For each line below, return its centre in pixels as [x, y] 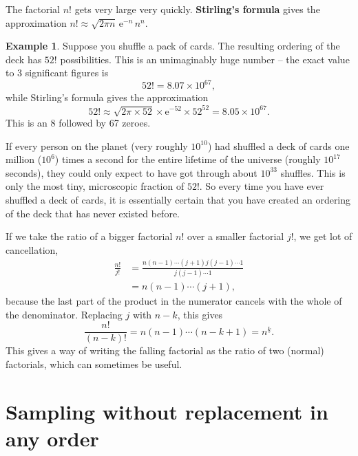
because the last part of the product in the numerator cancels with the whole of [174, 300]
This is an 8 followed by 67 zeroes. [78, 122]
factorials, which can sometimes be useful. [94, 363]
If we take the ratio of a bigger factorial [89, 236]
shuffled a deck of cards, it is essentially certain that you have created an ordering [178, 199]
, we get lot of [323, 236]
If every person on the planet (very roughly [97, 145]
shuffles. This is [313, 172]
